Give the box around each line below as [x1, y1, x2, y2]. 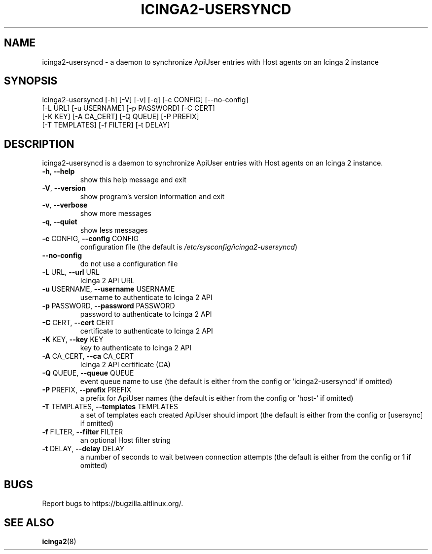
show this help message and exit [80, 175, 186, 184]
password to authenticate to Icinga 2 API [80, 310, 212, 319]
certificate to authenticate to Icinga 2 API [80, 327, 213, 336]
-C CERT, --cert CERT [42, 318, 114, 327]
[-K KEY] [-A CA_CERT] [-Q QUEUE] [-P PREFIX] [42, 112, 199, 121]
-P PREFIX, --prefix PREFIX [42, 385, 131, 394]
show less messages [80, 226, 148, 235]
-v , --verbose [42, 201, 88, 210]
